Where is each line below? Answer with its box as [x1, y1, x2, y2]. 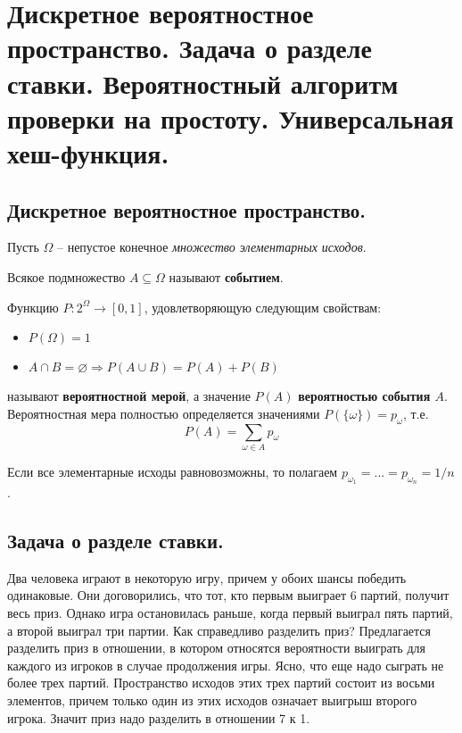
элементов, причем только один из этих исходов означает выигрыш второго [7, 690, 417, 709]
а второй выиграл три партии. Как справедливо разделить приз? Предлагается [7, 621, 432, 639]
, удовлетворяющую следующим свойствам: [144, 297, 382, 316]
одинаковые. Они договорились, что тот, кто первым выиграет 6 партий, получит [7, 586, 450, 604]
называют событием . [169, 267, 284, 286]
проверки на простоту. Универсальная [7, 99, 454, 136]
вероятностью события [298, 387, 431, 405]
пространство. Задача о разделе [7, 29, 372, 66]
